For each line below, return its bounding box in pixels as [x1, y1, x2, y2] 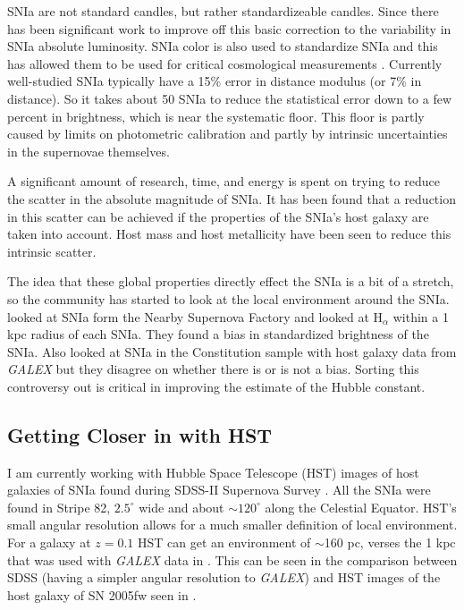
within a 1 [392, 307, 449, 326]
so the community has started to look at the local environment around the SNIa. [7, 289, 450, 308]
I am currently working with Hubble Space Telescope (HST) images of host [7, 462, 419, 481]
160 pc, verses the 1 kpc [324, 533, 456, 552]
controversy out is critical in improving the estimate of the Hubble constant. [7, 377, 426, 395]
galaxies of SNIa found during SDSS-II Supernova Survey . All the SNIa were [7, 480, 431, 499]
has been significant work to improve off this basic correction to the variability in [7, 19, 451, 38]
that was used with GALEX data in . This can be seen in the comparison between [7, 550, 458, 569]
